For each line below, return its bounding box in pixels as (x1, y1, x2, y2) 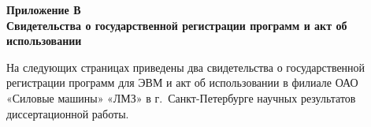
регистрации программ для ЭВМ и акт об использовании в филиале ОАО (6, 74, 358, 91)
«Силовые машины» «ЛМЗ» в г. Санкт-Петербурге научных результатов (6, 89, 356, 106)
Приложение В (6, 2, 81, 17)
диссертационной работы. (6, 105, 129, 121)
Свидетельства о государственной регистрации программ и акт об (6, 17, 347, 33)
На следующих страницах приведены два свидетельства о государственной (6, 58, 365, 75)
